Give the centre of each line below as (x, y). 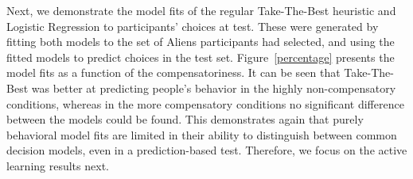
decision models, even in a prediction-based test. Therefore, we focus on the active (207, 150)
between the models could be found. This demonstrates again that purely (185, 119)
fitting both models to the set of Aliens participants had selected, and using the (201, 42)
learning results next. (58, 165)
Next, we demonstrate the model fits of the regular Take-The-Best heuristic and (201, 10)
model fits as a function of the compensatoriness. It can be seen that (173, 72)
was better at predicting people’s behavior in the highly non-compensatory (214, 88)
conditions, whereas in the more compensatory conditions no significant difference (205, 103)
